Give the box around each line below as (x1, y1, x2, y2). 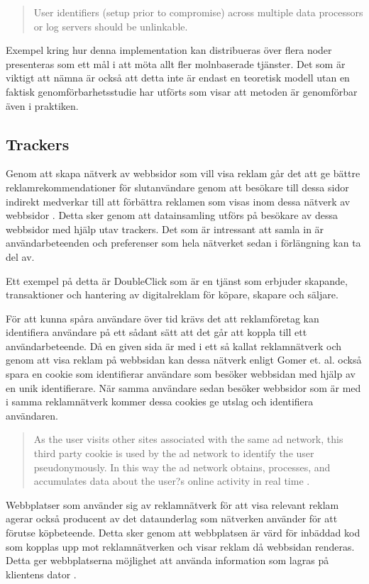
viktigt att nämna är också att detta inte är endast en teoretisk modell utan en (6, 70, 350, 85)
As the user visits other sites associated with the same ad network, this (33, 432, 343, 447)
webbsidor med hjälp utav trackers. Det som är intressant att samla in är (6, 221, 324, 236)
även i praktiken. (6, 98, 79, 113)
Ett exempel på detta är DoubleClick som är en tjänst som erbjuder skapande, (6, 273, 348, 288)
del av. (6, 249, 35, 264)
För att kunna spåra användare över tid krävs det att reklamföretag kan (6, 310, 319, 325)
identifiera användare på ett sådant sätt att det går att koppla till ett (6, 325, 307, 339)
